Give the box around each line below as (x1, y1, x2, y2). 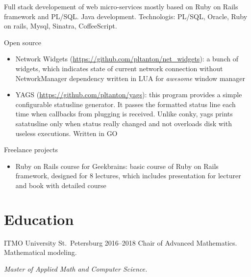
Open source (4, 37, 41, 47)
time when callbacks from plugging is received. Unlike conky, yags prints (15, 109, 233, 119)
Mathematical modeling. (4, 247, 77, 257)
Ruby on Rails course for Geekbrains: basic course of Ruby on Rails (15, 161, 219, 171)
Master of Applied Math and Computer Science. (4, 263, 148, 274)
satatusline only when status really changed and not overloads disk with (15, 118, 232, 128)
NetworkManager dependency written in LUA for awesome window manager (15, 73, 246, 83)
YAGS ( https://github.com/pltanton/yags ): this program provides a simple (15, 89, 242, 100)
